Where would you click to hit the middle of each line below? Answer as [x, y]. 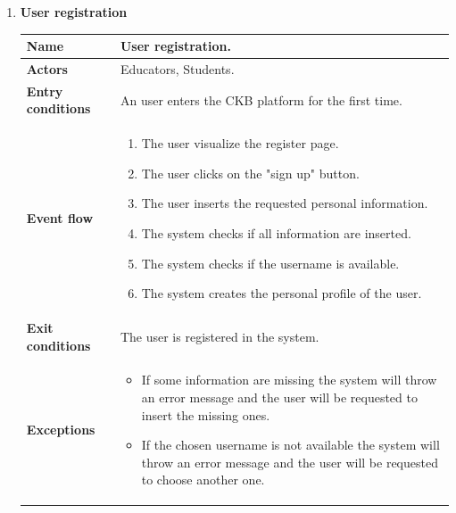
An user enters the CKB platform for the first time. [261, 99]
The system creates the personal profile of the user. [282, 293]
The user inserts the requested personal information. [285, 203]
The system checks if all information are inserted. [276, 233]
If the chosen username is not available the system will [290, 445]
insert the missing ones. [206, 414]
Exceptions [61, 430]
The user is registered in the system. [220, 336]
